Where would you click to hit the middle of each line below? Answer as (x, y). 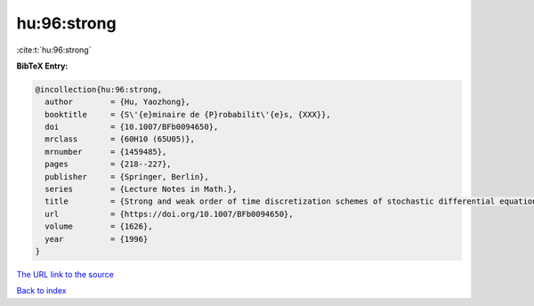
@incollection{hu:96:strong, (99, 89)
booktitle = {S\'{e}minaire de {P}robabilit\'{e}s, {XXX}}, (188, 114)
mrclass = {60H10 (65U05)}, (120, 139)
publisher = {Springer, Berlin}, (127, 177)
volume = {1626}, (99, 226)
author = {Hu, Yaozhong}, (117, 102)
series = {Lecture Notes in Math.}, (141, 189)
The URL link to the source (65, 274)
